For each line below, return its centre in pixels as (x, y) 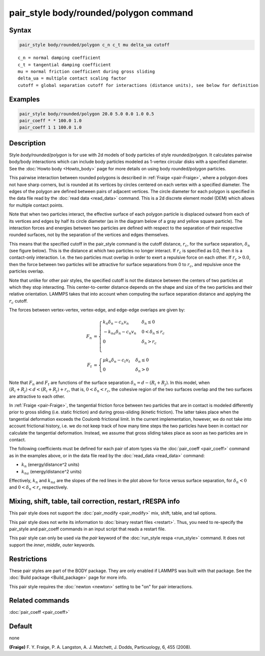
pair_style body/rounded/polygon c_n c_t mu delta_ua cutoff (94, 45)
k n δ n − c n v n (116, 323)
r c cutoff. (18, 301)
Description (27, 143)
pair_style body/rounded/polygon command (101, 13)
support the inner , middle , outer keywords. (52, 545)
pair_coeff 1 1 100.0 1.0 (51, 127)
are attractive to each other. (37, 396)
